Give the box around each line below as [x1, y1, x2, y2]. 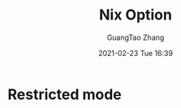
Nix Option [99, 6, 172, 24]
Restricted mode [7, 85, 123, 103]
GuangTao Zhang [106, 32, 165, 42]
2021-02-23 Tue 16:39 [97, 48, 174, 58]
